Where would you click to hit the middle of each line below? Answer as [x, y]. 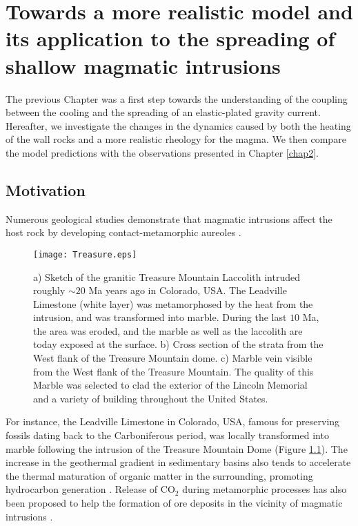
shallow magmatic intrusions [143, 65]
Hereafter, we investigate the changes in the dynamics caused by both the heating [178, 125]
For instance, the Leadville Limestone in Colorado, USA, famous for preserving [173, 421]
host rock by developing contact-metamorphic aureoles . [123, 232]
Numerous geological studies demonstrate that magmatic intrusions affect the [169, 218]
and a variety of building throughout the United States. [151, 398]
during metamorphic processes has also [265, 489]
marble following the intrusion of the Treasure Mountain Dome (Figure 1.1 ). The [177, 448]
